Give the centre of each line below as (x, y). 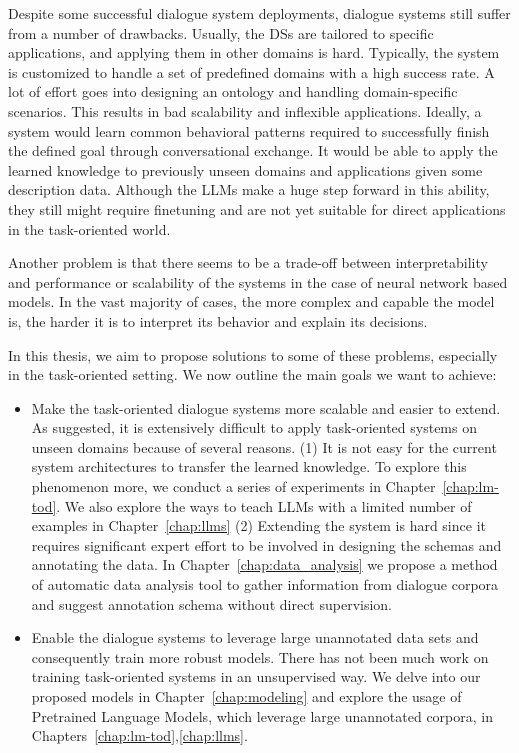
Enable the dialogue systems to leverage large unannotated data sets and (255, 637)
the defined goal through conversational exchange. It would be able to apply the (253, 150)
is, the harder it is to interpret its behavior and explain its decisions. (218, 320)
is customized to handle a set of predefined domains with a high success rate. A (251, 71)
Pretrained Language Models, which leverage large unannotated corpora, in (262, 715)
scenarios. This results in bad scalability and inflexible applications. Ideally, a (245, 110)
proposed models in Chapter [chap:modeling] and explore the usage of (246, 696)
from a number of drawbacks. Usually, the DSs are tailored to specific (221, 32)
